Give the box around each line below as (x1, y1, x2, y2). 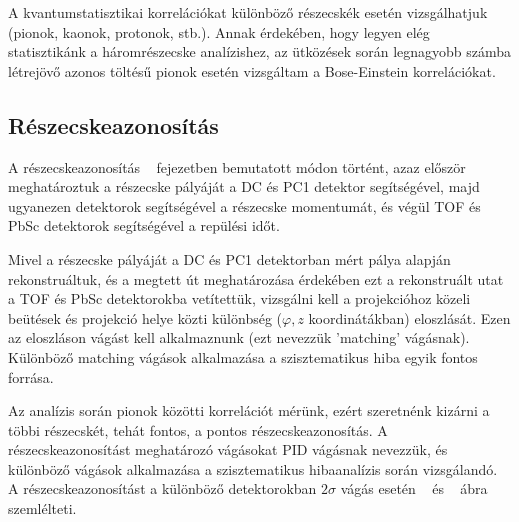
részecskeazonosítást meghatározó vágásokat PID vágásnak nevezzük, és (8, 439, 448, 460)
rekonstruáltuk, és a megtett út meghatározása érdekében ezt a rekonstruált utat (8, 268, 504, 289)
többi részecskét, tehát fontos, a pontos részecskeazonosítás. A (8, 419, 388, 440)
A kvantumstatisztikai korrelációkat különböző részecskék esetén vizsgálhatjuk (8, 2, 488, 22)
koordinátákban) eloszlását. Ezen (308, 307, 511, 328)
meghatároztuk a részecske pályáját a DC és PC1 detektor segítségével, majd (8, 176, 480, 197)
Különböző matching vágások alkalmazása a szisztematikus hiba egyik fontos (8, 346, 478, 367)
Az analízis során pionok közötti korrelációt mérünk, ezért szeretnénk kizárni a (8, 400, 490, 421)
